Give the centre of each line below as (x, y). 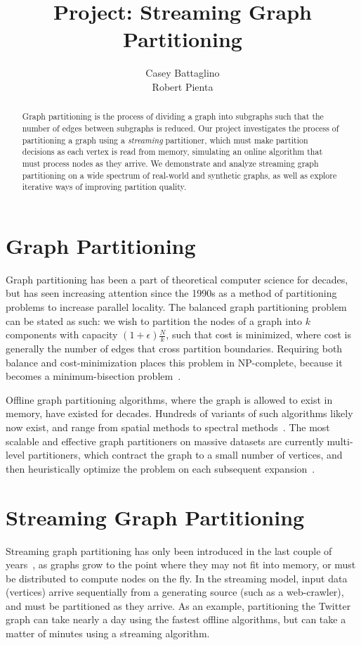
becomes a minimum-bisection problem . (93, 376)
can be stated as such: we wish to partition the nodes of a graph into (154, 320)
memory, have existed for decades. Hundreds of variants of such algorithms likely (179, 413)
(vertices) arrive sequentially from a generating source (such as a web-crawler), (175, 592)
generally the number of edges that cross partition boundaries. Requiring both (174, 349)
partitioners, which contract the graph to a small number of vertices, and (185, 455)
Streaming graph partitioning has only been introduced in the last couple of (169, 550)
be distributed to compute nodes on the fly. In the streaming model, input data (177, 578)
